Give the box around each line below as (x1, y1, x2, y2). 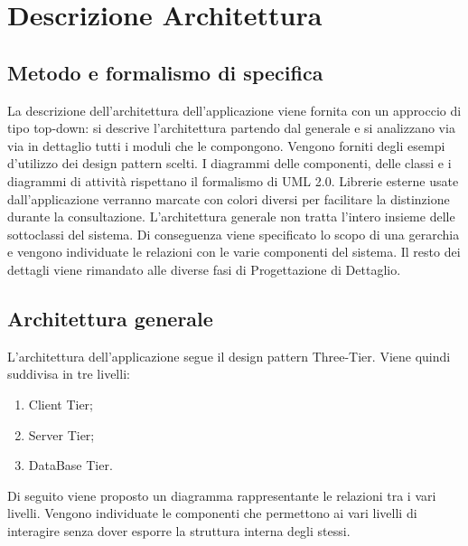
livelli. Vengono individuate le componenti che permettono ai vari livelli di (7, 504, 417, 522)
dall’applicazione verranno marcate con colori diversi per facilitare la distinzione (7, 189, 450, 208)
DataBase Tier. (28, 456, 113, 475)
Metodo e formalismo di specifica (7, 58, 323, 86)
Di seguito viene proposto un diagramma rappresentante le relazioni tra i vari (7, 485, 436, 504)
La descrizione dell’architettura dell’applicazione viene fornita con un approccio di (7, 100, 462, 119)
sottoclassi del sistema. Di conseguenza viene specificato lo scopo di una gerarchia (7, 224, 460, 243)
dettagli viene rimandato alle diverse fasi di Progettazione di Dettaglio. (7, 259, 401, 278)
